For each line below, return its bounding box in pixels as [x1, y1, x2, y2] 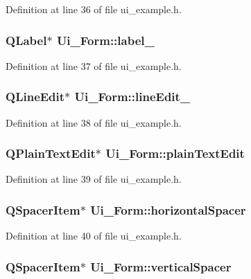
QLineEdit [6, 88, 65, 105]
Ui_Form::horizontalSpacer [90, 201, 246, 218]
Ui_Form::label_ [56, 31, 155, 48]
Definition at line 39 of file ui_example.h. [6, 172, 182, 186]
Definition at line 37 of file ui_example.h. [6, 58, 182, 73]
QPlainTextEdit [6, 145, 96, 162]
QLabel [6, 31, 47, 48]
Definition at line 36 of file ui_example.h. [6, 2, 182, 16]
